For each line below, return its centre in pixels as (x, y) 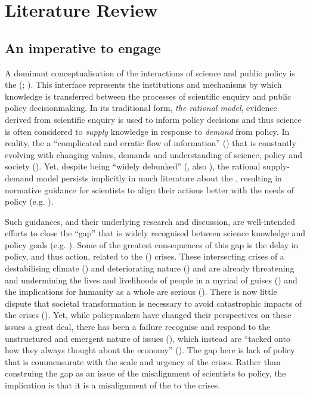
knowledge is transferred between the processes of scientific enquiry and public (148, 96)
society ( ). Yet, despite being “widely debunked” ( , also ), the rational (133, 166)
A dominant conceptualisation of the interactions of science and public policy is (150, 72)
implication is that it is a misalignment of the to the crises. (113, 385)
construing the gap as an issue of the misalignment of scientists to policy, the (145, 373)
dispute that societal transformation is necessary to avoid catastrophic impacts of (154, 303)
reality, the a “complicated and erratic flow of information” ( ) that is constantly (151, 143)
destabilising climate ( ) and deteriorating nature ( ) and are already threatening (150, 268)
